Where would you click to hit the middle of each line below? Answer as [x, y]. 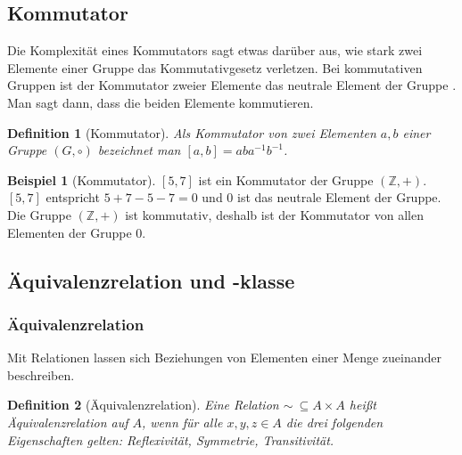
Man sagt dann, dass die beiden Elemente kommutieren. [161, 102]
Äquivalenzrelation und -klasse [151, 280]
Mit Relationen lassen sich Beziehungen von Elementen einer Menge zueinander [224, 357]
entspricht [73, 197]
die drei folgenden [334, 422]
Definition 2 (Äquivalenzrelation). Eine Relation [143, 405]
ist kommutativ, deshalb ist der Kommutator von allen [274, 214]
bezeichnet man [139, 150]
